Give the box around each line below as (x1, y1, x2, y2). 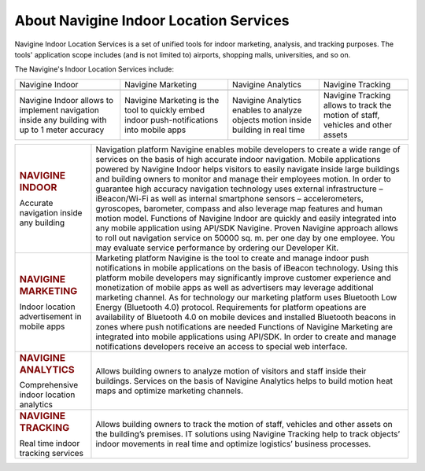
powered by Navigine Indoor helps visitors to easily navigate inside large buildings (95, 164, 401, 175)
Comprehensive (19, 380, 79, 391)
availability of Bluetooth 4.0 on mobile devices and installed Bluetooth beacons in (95, 311, 397, 322)
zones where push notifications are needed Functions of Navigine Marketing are (95, 321, 394, 332)
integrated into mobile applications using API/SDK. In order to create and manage (95, 331, 397, 342)
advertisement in (19, 311, 82, 322)
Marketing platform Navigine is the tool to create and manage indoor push (95, 252, 369, 263)
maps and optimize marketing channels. (95, 385, 244, 396)
